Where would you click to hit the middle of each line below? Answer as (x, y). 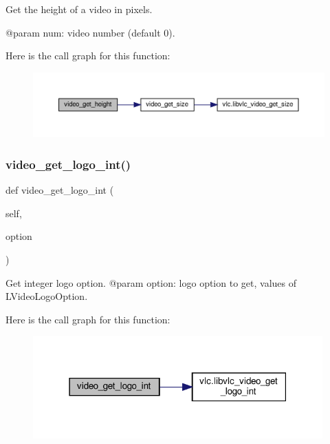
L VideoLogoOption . (47, 296)
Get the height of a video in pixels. (79, 9)
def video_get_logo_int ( (60, 190)
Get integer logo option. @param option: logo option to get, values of (151, 282)
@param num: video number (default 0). (90, 32)
